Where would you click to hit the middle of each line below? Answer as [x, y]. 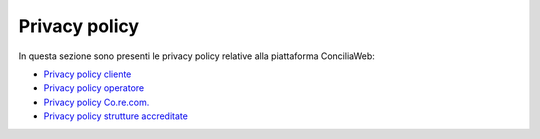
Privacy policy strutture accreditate [116, 116]
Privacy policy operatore [94, 88]
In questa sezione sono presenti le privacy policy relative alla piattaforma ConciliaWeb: [196, 56]
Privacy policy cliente [87, 74]
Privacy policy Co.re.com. [96, 102]
